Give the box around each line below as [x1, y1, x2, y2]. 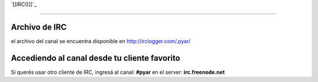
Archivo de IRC [11, 22, 67, 32]
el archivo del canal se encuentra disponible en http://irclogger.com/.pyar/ [11, 37, 191, 44]
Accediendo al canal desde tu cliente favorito [11, 53, 181, 63]
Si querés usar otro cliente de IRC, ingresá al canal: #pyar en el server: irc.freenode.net [11, 68, 225, 76]
